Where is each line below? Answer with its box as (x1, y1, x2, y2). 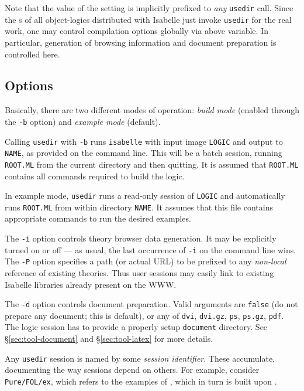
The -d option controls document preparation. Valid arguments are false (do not (5, 298, 298, 310)
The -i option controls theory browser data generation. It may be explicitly (5, 232, 277, 244)
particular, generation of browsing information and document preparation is (5, 36, 277, 48)
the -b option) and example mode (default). (5, 115, 161, 127)
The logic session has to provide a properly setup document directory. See (5, 321, 268, 333)
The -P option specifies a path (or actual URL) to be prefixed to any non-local (5, 255, 286, 267)
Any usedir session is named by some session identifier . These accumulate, (5, 352, 275, 364)
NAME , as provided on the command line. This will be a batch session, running (5, 147, 282, 159)
